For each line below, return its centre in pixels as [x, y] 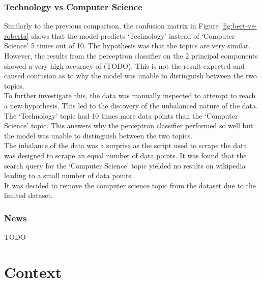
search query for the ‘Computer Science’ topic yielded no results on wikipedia [125, 165]
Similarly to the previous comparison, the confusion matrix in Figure [111, 26]
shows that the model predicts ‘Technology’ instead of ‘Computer [133, 35]
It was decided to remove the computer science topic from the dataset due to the [130, 185]
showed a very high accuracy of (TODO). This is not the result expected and [124, 65]
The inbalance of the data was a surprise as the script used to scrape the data [126, 145]
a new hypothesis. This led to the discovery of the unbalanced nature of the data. [131, 105]
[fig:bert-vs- [239, 26]
